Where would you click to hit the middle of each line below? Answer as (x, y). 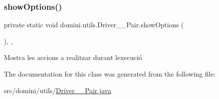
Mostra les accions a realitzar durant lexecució (73, 57)
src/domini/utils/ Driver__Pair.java (58, 90)
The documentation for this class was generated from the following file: (110, 74)
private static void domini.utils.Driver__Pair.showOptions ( (94, 25)
